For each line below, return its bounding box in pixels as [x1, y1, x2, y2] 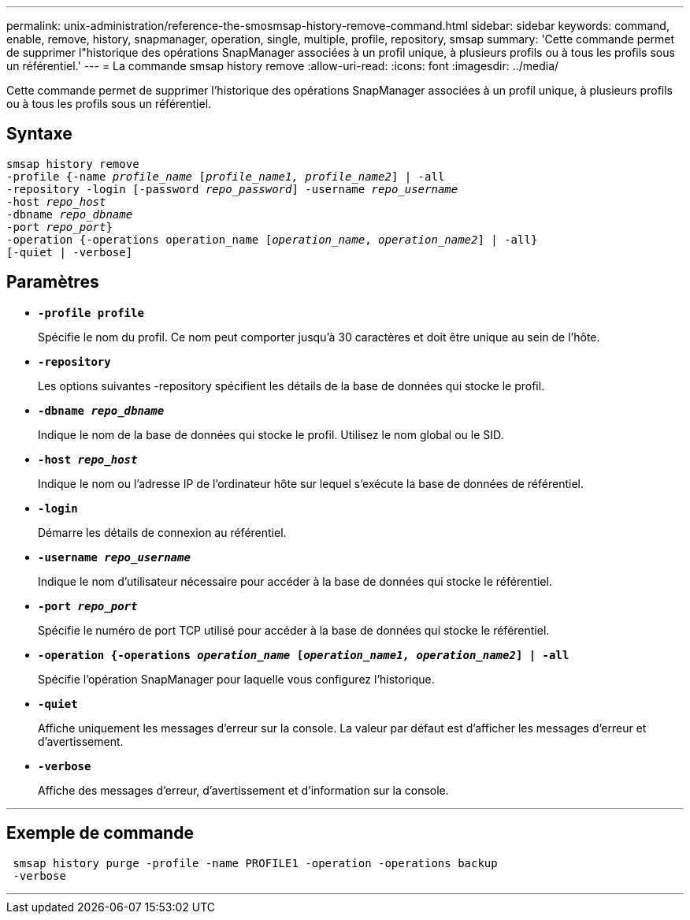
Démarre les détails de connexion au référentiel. [38, 525, 287, 539]
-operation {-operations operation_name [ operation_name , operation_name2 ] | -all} [6, 233, 538, 246]
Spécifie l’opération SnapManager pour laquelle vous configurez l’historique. [38, 672, 435, 686]
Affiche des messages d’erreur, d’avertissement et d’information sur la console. [38, 783, 449, 797]
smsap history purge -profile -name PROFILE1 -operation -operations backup [13, 856, 498, 870]
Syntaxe [6, 124, 72, 144]
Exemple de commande [6, 823, 194, 844]
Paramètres [6, 272, 99, 292]
